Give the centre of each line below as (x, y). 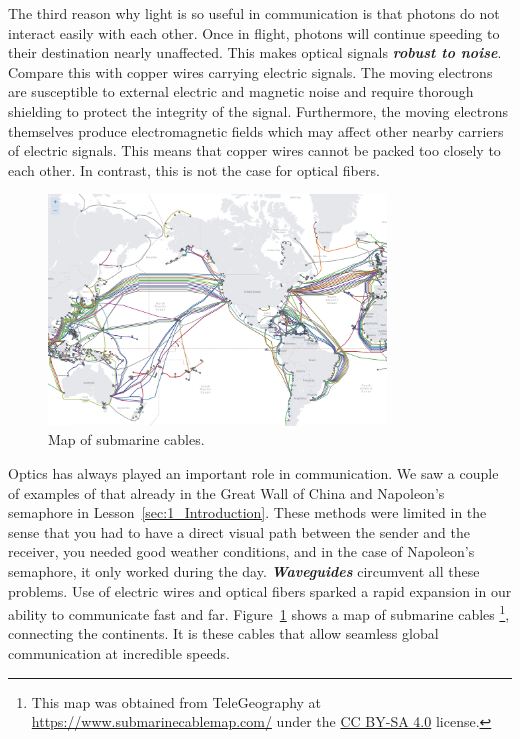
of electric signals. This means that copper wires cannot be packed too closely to (254, 150)
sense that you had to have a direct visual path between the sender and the (239, 531)
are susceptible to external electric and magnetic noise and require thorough (241, 91)
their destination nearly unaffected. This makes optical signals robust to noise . (255, 52)
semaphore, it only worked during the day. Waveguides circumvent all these (244, 571)
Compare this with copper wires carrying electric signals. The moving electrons (250, 71)
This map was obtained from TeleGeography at (176, 701)
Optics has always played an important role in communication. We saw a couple (253, 473)
